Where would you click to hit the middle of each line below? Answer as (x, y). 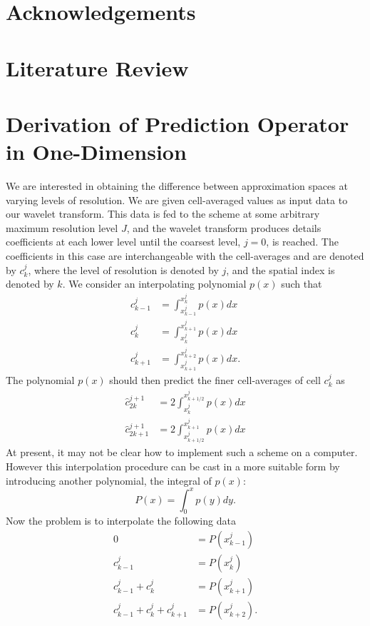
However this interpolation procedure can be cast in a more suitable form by (173, 466)
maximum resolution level (62, 227)
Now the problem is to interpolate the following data (121, 521)
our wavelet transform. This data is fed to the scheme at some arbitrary (163, 214)
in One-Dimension (96, 152)
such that (302, 284)
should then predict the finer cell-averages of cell (215, 379)
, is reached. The (302, 242)
